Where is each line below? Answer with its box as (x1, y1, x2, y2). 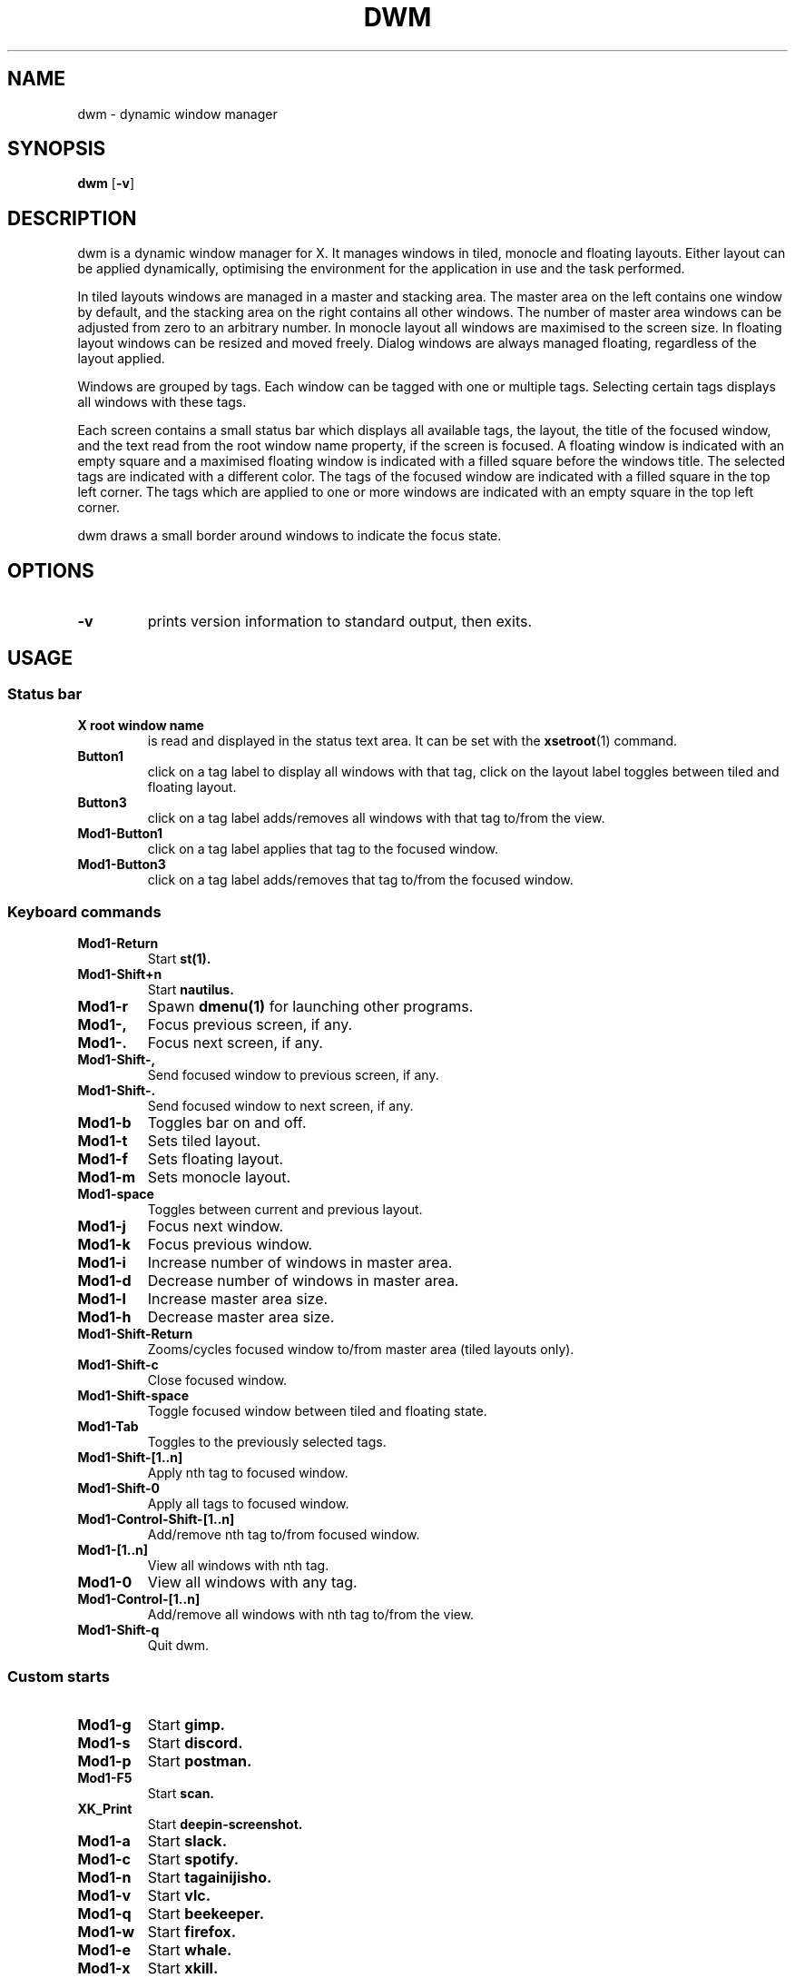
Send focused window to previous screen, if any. (147, 1067, 439, 1083)
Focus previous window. (147, 1235, 313, 1254)
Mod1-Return (77, 935, 159, 952)
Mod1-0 (77, 1573, 132, 1592)
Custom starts (7, 1667, 110, 1686)
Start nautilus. (147, 982, 234, 998)
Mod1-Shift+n (77, 966, 162, 983)
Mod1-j (77, 1217, 126, 1236)
